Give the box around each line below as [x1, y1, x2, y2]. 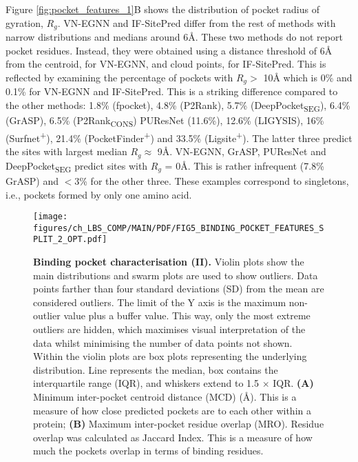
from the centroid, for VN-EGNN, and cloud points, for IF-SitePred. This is [6, 57, 326, 71]
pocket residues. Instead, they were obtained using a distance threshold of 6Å [6, 43, 333, 57]
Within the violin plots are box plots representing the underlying [33, 349, 307, 363]
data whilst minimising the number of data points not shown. [33, 335, 293, 350]
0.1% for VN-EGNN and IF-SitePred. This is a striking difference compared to [6, 84, 338, 99]
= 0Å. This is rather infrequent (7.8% [165, 158, 324, 172]
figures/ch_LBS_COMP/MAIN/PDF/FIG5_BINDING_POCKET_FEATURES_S [33, 223, 324, 233]
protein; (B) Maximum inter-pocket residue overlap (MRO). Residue [33, 416, 324, 431]
